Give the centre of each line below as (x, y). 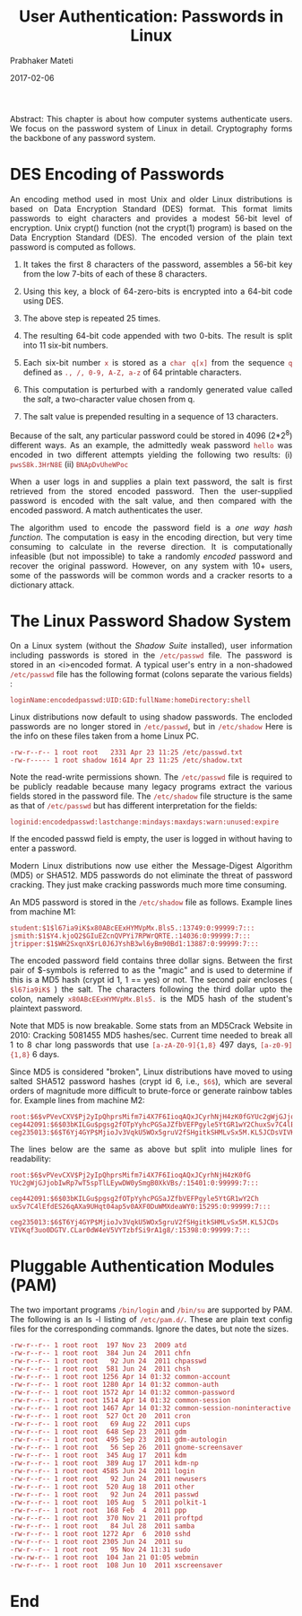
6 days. (46, 1055)
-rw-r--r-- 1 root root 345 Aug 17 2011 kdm (99, 1456)
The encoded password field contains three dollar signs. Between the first (151, 961)
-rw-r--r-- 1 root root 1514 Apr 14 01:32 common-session (121, 1400)
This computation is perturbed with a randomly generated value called (158, 389)
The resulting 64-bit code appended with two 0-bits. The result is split (158, 335)
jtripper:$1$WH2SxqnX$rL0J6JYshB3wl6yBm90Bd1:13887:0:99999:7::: (134, 944)
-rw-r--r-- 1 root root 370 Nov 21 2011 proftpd (107, 1519)
